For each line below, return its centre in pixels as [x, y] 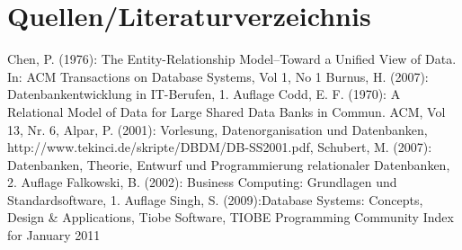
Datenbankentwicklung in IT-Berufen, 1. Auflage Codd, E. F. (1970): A [204, 94]
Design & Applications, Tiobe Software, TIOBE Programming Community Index [231, 217]
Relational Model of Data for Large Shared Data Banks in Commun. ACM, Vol [227, 111]
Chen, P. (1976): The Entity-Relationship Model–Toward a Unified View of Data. [232, 59]
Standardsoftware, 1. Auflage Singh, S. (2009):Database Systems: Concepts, [215, 199]
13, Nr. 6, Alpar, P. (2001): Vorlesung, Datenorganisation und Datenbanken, [218, 129]
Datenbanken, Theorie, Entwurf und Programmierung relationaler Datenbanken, [229, 164]
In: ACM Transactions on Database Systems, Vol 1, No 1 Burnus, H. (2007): [218, 76]
